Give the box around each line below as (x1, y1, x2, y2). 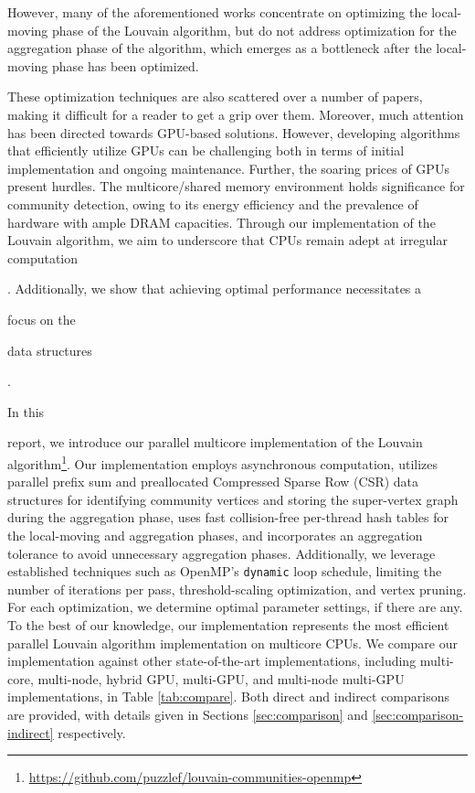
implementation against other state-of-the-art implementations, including (7, 651, 417, 670)
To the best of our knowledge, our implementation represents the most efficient (7, 615, 449, 634)
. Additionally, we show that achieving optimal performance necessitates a (7, 279, 422, 298)
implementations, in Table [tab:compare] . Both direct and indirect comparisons (7, 687, 450, 706)
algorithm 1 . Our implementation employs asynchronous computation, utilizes (7, 451, 438, 473)
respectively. (58, 723, 126, 742)
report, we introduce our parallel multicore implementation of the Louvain (7, 433, 423, 452)
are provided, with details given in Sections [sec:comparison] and (7, 704, 368, 723)
